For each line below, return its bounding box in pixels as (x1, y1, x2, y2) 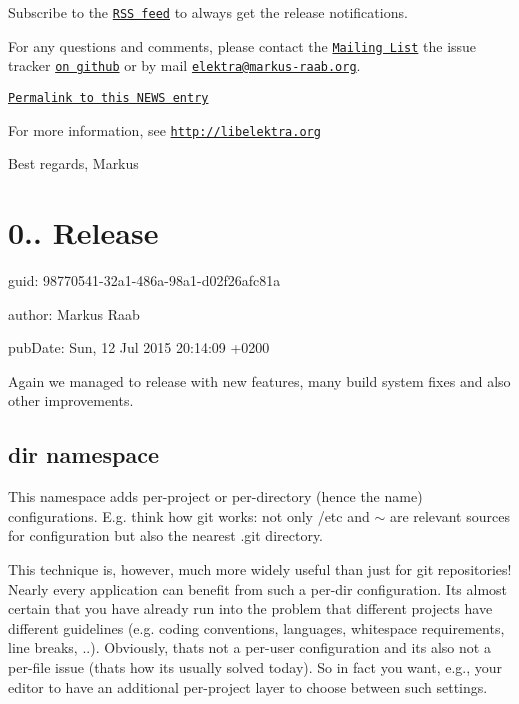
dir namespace (8, 439, 159, 470)
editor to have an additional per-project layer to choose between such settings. (8, 676, 488, 697)
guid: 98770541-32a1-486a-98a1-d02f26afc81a (8, 270, 281, 290)
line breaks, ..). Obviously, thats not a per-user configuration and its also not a (8, 637, 491, 658)
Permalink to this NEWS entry (8, 90, 209, 105)
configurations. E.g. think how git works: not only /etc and (8, 505, 370, 526)
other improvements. (8, 390, 134, 411)
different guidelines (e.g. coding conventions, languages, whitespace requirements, (8, 617, 505, 638)
